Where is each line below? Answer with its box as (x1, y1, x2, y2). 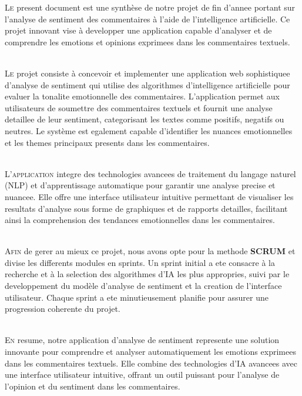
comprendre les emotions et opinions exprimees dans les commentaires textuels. (5, 35, 290, 48)
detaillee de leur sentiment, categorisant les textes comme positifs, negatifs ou (5, 113, 284, 125)
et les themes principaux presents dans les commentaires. (5, 136, 210, 148)
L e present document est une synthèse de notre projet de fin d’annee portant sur (5, 1, 296, 13)
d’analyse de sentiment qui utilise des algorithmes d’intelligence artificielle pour (5, 78, 290, 91)
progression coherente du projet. (5, 302, 120, 315)
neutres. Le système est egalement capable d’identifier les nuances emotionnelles (5, 124, 293, 137)
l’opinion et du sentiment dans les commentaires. (5, 380, 180, 392)
